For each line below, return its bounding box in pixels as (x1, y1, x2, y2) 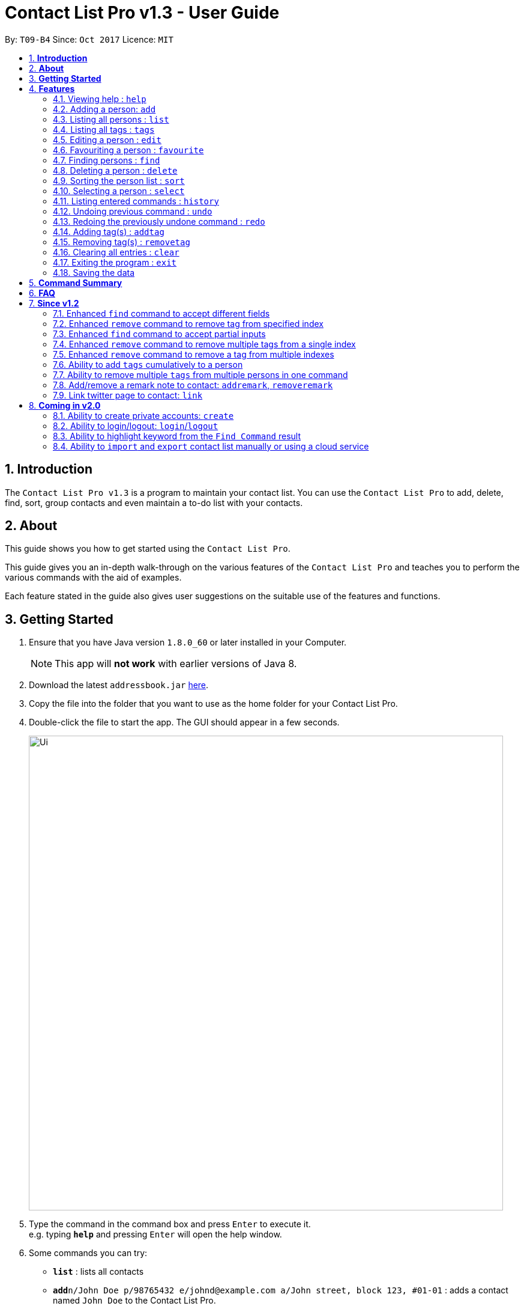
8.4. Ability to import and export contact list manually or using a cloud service (53, 441, 369, 451)
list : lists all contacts (53, 1266, 144, 1277)
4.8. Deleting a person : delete (53, 165, 178, 175)
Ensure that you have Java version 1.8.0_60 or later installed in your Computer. (29, 637, 347, 648)
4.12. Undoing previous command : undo (53, 206, 212, 216)
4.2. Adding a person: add (53, 103, 156, 114)
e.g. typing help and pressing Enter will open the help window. (29, 1229, 282, 1240)
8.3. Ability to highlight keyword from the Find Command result (53, 430, 301, 441)
